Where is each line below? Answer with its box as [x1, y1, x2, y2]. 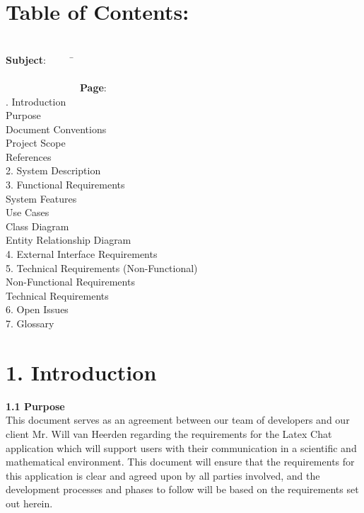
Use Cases [6, 205, 49, 220]
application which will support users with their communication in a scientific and [6, 440, 357, 455]
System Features [6, 191, 77, 205]
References [6, 149, 52, 164]
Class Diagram [6, 218, 69, 233]
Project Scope [6, 135, 66, 150]
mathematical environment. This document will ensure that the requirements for [6, 454, 355, 469]
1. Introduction [6, 357, 157, 386]
